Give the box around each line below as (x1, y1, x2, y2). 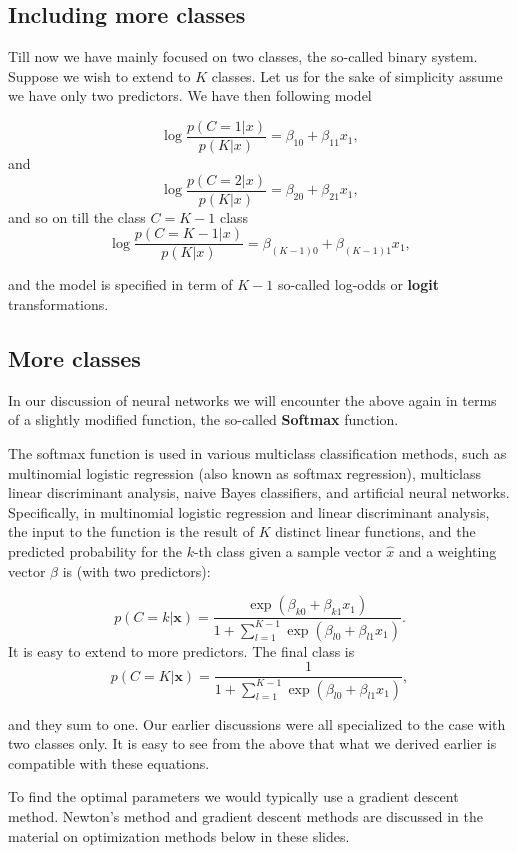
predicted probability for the (8, 540, 182, 561)
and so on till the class (8, 206, 146, 227)
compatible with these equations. (8, 752, 210, 773)
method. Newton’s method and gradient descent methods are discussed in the (8, 806, 483, 827)
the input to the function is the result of (8, 521, 254, 542)
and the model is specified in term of (8, 274, 233, 295)
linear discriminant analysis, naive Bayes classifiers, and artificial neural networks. (8, 482, 510, 503)
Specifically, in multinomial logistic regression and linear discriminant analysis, (8, 501, 490, 522)
